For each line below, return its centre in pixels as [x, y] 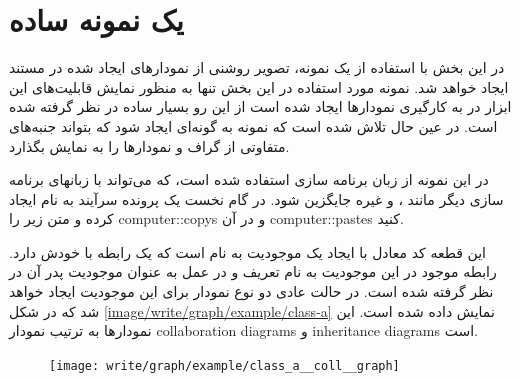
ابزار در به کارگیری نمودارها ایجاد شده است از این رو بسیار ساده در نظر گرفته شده [260, 106]
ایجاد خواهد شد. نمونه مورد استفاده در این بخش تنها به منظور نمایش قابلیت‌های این [259, 86]
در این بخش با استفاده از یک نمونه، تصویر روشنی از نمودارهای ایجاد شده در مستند [257, 67]
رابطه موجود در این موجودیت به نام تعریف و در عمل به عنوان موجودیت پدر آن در [253, 271]
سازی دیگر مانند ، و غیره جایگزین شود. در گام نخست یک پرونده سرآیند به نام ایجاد [256, 198]
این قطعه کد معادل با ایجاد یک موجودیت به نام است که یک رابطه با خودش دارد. [247, 251]
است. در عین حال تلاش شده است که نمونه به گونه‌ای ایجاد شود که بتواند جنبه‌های [253, 125]
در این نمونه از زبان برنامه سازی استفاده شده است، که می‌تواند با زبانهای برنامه [249, 179]
